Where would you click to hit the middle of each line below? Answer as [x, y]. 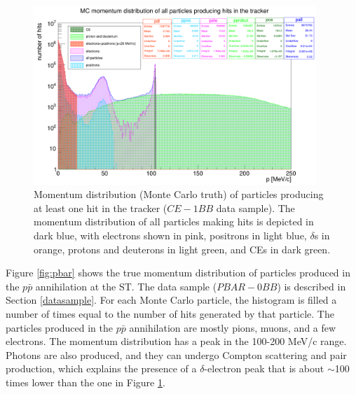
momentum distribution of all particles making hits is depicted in [174, 221]
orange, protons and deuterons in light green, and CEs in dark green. [182, 249]
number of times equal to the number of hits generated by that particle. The [170, 314]
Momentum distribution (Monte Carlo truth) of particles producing [179, 194]
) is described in [311, 286]
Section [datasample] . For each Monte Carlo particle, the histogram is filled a [171, 300]
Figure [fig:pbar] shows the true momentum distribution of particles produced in [178, 273]
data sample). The [255, 207]
